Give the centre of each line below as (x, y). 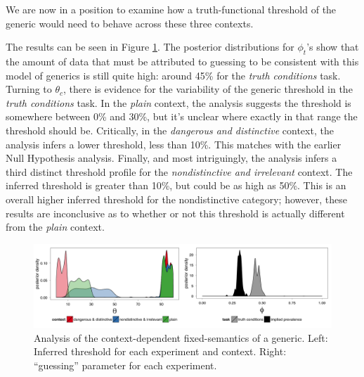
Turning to (29, 89)
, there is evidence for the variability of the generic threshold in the (208, 89)
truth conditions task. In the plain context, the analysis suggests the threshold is (178, 102)
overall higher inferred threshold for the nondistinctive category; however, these (176, 199)
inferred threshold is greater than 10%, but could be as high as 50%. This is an (176, 185)
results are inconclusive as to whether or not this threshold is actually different (175, 213)
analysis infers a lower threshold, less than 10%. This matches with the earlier (174, 144)
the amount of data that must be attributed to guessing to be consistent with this (182, 61)
